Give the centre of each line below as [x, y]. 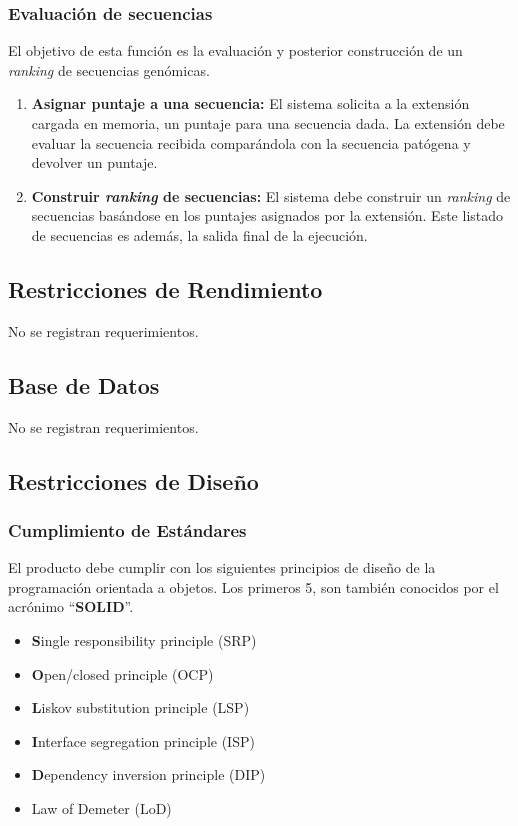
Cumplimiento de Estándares [127, 529]
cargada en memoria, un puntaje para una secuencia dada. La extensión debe [268, 123]
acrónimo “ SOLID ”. [71, 606]
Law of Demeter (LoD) [101, 807]
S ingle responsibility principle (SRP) [144, 639]
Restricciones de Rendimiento [165, 288]
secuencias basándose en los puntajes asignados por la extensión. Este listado [267, 215]
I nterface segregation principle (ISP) [143, 740]
